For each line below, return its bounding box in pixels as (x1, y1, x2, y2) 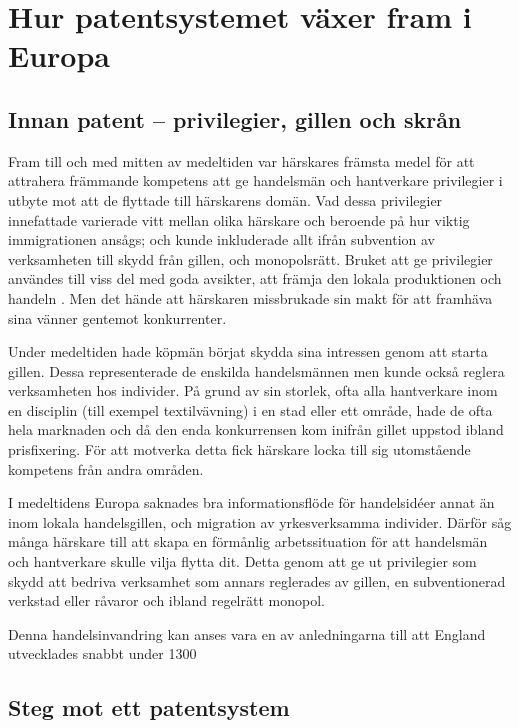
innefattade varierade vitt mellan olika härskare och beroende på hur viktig (8, 209, 470, 230)
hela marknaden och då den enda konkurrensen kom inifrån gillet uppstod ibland (8, 419, 504, 440)
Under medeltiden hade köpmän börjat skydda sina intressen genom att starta (8, 341, 488, 362)
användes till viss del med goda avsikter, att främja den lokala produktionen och (8, 268, 502, 289)
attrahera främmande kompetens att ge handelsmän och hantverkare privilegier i (8, 170, 503, 191)
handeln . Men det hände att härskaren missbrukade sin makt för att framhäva (8, 287, 493, 308)
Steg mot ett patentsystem (8, 692, 290, 723)
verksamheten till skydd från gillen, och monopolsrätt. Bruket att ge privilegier (8, 248, 493, 269)
